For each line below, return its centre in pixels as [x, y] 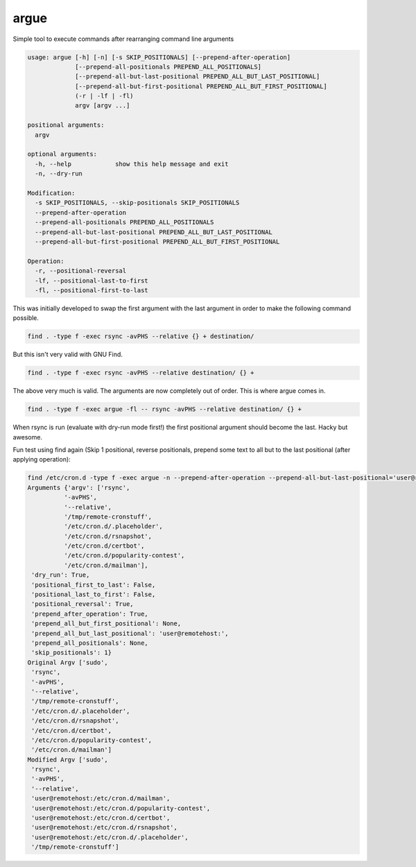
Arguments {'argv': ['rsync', [79, 487]
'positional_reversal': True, [83, 604]
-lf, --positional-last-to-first [92, 280]
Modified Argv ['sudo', [68, 759]
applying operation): [42, 460]
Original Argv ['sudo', [68, 662]
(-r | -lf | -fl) [105, 96]
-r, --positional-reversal [81, 271]
